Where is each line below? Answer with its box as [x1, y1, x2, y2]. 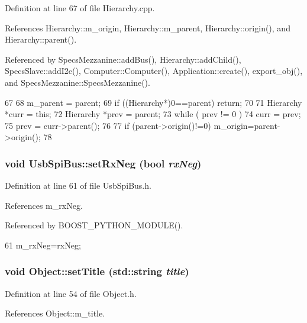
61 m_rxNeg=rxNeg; [5, 238, 81, 251]
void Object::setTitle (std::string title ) [5, 264, 189, 279]
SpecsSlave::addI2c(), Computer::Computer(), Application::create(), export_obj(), [5, 64, 303, 77]
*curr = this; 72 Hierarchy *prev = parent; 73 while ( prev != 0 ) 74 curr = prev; [5, 108, 301, 120]
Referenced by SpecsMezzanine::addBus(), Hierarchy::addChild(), [5, 53, 241, 65]
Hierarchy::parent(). [5, 33, 77, 46]
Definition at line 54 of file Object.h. [5, 287, 137, 299]
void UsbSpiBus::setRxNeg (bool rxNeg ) [5, 156, 202, 170]
